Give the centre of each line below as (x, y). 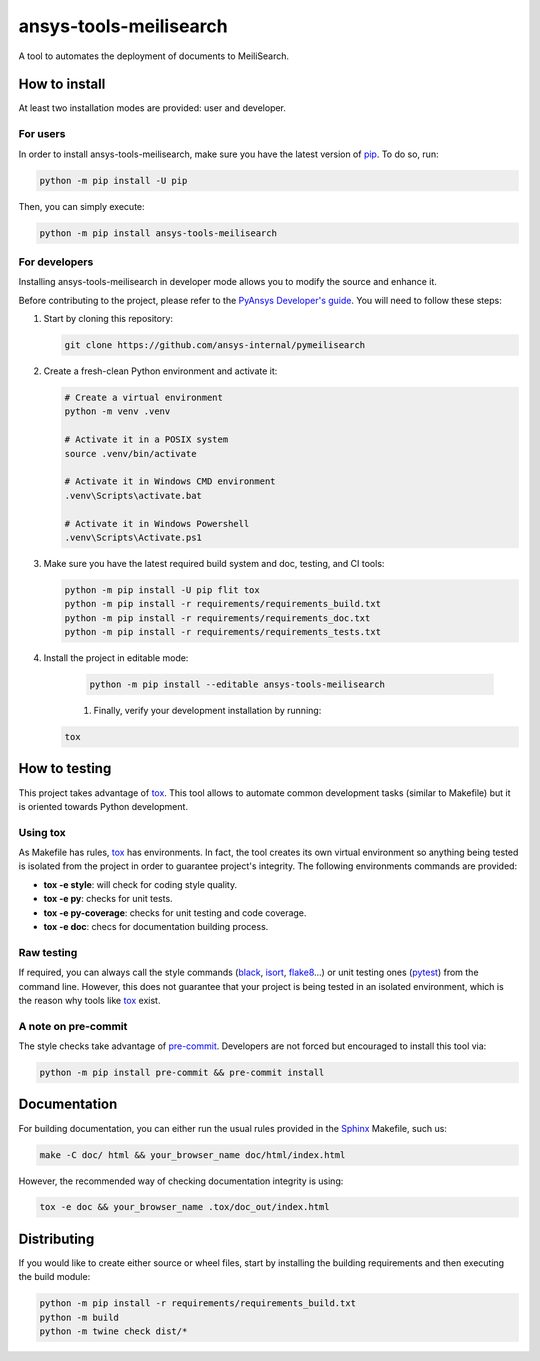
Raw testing (48, 952)
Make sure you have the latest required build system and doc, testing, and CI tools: (214, 563)
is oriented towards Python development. (103, 806)
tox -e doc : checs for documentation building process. (156, 926)
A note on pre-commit (73, 1026)
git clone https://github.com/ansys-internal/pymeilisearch (215, 345)
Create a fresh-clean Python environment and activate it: (160, 371)
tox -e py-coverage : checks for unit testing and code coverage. (175, 912)
